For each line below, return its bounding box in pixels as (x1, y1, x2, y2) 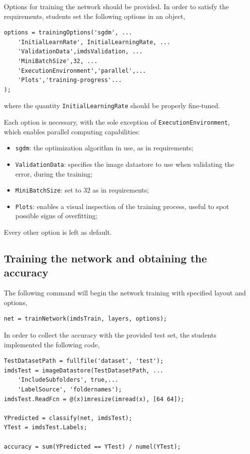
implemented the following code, (4, 339, 100, 349)
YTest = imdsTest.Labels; (4, 424, 87, 431)
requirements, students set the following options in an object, (4, 11, 186, 21)
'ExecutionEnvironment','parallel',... (17, 67, 146, 74)
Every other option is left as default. (4, 227, 112, 237)
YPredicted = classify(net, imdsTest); (4, 414, 132, 422)
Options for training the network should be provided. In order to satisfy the (4, 1, 229, 11)
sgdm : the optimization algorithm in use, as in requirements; (15, 143, 194, 153)
